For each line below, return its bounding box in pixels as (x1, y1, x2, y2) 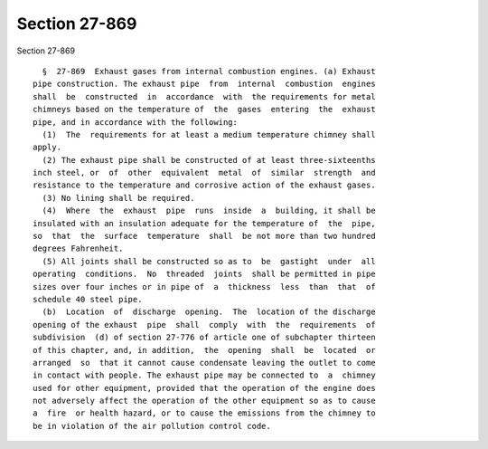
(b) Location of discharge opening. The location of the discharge (42, 307, 376, 317)
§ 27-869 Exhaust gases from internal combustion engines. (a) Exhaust (42, 66, 376, 76)
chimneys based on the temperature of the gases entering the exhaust (33, 104, 376, 115)
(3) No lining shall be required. (42, 193, 195, 203)
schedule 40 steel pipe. (33, 294, 143, 304)
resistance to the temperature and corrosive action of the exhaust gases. (33, 180, 376, 190)
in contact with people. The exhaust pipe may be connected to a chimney (33, 370, 376, 380)
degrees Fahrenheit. (33, 244, 124, 253)
